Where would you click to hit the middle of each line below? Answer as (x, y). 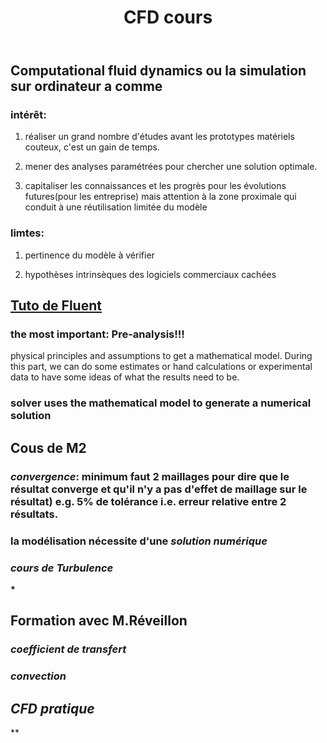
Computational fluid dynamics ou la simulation (158, 71)
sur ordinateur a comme (86, 86)
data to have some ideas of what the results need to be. (125, 377)
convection (38, 676)
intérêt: (28, 115)
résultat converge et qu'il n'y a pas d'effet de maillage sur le (159, 489)
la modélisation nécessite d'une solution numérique (139, 541)
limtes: (27, 233)
